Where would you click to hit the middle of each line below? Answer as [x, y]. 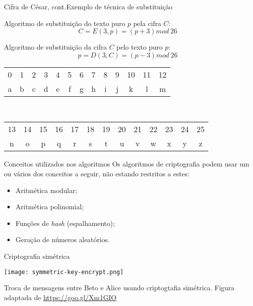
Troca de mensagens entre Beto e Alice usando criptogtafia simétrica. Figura [119, 288]
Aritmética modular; [46, 190]
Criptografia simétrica [37, 256]
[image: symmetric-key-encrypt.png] [64, 272]
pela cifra [147, 23]
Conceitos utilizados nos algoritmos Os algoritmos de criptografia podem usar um [127, 164]
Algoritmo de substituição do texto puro [65, 23]
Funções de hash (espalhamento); [65, 223]
